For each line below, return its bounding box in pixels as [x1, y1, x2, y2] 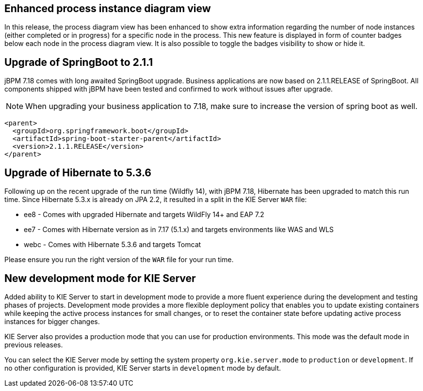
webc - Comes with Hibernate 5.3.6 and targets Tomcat [24, 240, 201, 249]
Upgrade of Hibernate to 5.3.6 [4, 166, 151, 179]
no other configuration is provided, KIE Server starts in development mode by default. [4, 363, 281, 372]
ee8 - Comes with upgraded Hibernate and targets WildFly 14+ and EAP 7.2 [24, 210, 264, 219]
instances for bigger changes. [4, 317, 100, 326]
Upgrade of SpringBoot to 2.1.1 [4, 56, 153, 68]
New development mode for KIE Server [4, 272, 196, 284]
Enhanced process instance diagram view [4, 2, 211, 15]
